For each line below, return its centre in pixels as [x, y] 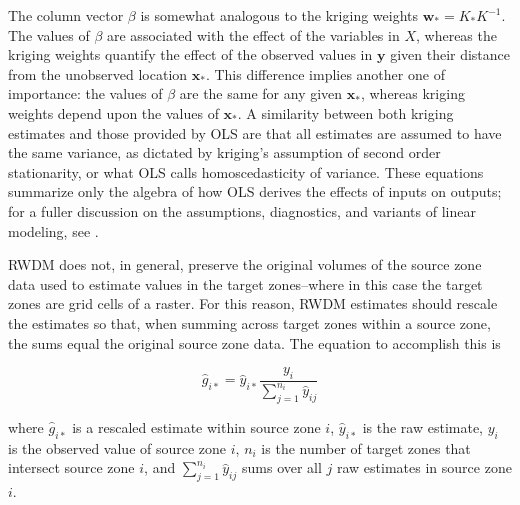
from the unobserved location [98, 73]
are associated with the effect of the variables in [253, 34]
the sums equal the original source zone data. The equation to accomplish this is [254, 342]
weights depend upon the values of [113, 112]
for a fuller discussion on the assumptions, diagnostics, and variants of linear [242, 210]
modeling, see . [53, 230]
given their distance [450, 54]
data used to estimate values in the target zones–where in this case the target [245, 283]
